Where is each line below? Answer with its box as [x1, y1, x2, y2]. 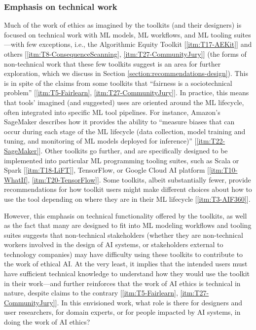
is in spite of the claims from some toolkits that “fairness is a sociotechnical [4, 77, 232, 88]
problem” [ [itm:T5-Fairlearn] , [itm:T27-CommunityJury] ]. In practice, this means [4, 87, 249, 98]
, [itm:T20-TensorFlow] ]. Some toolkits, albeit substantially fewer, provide [28, 174, 251, 184]
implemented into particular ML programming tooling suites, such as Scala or [4, 155, 239, 165]
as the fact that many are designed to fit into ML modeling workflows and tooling [4, 220, 252, 230]
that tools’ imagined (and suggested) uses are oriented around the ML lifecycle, [4, 97, 244, 107]
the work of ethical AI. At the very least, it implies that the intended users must [4, 258, 248, 269]
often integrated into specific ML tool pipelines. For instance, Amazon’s [4, 107, 220, 117]
